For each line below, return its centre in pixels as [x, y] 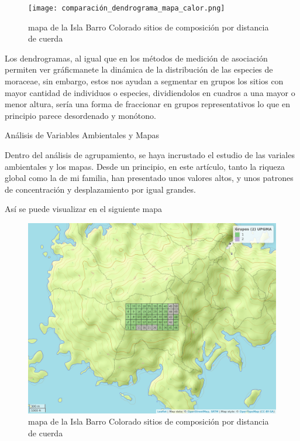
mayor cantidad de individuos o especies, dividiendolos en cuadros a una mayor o [150, 92]
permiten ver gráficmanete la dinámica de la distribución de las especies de [139, 69]
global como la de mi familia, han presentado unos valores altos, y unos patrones [149, 178]
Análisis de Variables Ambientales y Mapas [82, 135]
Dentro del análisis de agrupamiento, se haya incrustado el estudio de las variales [150, 155]
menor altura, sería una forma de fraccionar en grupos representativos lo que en [147, 104]
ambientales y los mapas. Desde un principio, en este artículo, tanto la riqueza [145, 166]
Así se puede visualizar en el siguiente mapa [84, 209]
